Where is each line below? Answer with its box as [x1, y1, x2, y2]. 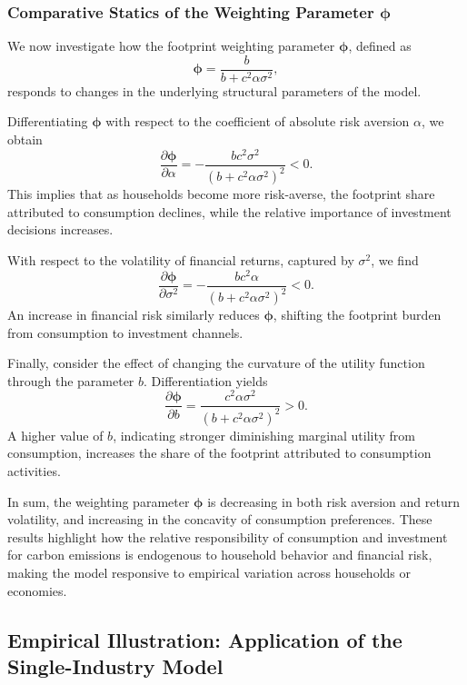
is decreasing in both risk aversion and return [207, 491, 460, 511]
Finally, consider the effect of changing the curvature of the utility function [7, 353, 425, 372]
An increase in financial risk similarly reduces [7, 305, 260, 323]
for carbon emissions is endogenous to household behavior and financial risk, [7, 545, 432, 564]
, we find [371, 250, 419, 269]
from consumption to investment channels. [7, 323, 243, 342]
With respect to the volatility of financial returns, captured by [7, 250, 354, 269]
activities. [7, 462, 61, 481]
